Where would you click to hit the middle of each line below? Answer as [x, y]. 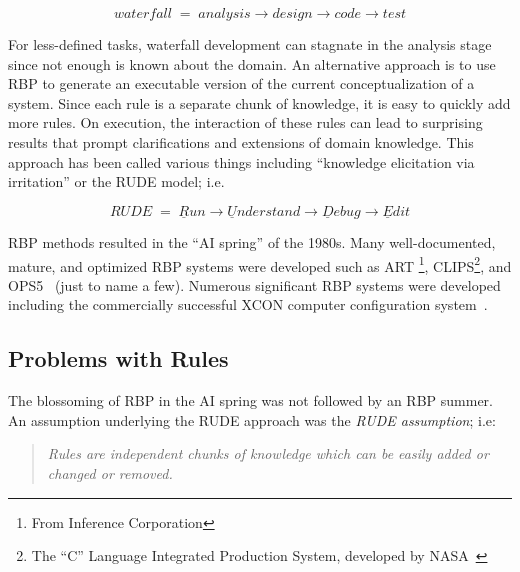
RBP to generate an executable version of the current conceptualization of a [241, 83]
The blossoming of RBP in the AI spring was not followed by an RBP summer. [250, 400]
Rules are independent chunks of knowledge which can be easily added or [268, 453]
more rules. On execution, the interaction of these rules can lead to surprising [245, 122]
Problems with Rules [118, 358]
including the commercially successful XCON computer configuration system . [248, 304]
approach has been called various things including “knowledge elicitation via [241, 161]
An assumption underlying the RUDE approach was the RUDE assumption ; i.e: [252, 419]
